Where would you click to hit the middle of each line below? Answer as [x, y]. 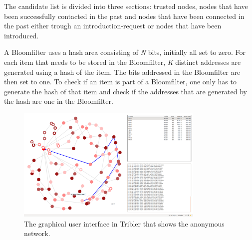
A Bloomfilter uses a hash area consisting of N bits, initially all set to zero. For [125, 52]
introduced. [21, 35]
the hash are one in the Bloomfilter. [59, 101]
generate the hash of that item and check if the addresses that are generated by [126, 91]
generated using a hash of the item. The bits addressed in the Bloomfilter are [122, 72]
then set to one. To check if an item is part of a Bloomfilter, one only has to [120, 82]
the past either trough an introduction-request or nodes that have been [113, 26]
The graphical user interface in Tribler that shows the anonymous [124, 223]
